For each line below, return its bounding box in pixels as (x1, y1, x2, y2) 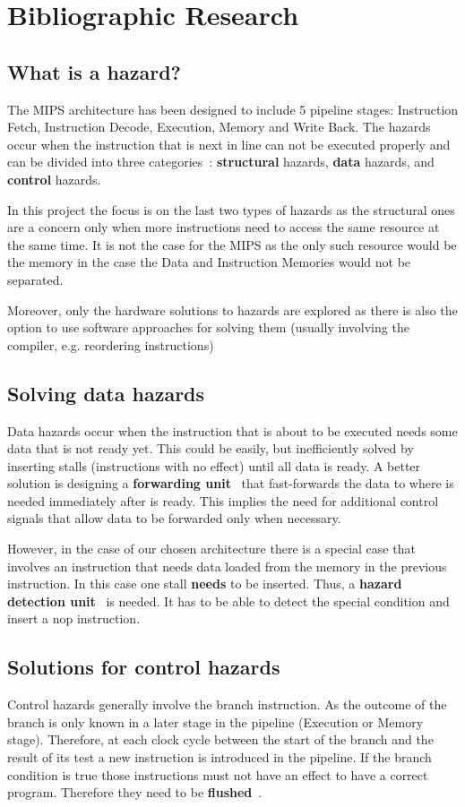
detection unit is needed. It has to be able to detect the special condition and (7, 591, 450, 610)
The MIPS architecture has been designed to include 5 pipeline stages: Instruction (7, 99, 459, 118)
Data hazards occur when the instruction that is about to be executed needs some (7, 421, 458, 440)
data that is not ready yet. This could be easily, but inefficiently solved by (7, 439, 414, 458)
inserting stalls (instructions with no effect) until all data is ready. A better (7, 456, 421, 475)
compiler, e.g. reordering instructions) (7, 335, 214, 354)
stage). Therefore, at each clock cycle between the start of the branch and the (7, 730, 434, 749)
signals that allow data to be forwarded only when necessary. (7, 509, 341, 528)
